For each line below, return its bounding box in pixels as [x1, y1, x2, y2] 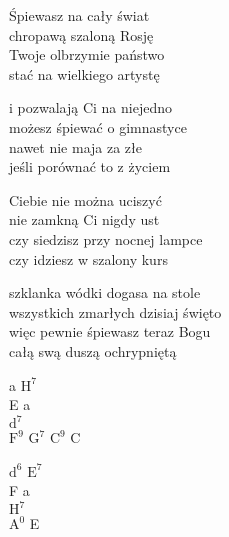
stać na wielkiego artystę [9, 63, 160, 84]
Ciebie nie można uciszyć [9, 189, 162, 210]
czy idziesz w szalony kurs [9, 248, 168, 269]
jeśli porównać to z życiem [9, 156, 171, 177]
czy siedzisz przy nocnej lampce [9, 228, 203, 249]
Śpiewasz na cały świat [9, 5, 150, 25]
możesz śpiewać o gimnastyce [9, 116, 187, 137]
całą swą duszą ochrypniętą [9, 340, 177, 361]
